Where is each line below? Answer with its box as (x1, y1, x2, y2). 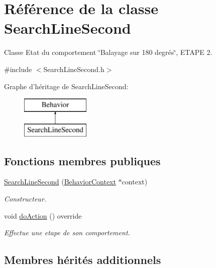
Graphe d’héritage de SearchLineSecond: (4, 81, 129, 91)
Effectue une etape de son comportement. (4, 227, 130, 238)
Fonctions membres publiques (4, 153, 161, 168)
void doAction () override (4, 210, 82, 221)
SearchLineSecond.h (43, 63, 104, 74)
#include (4, 63, 32, 74)
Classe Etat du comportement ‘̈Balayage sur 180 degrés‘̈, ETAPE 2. (4, 47, 212, 57)
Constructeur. (4, 193, 47, 204)
